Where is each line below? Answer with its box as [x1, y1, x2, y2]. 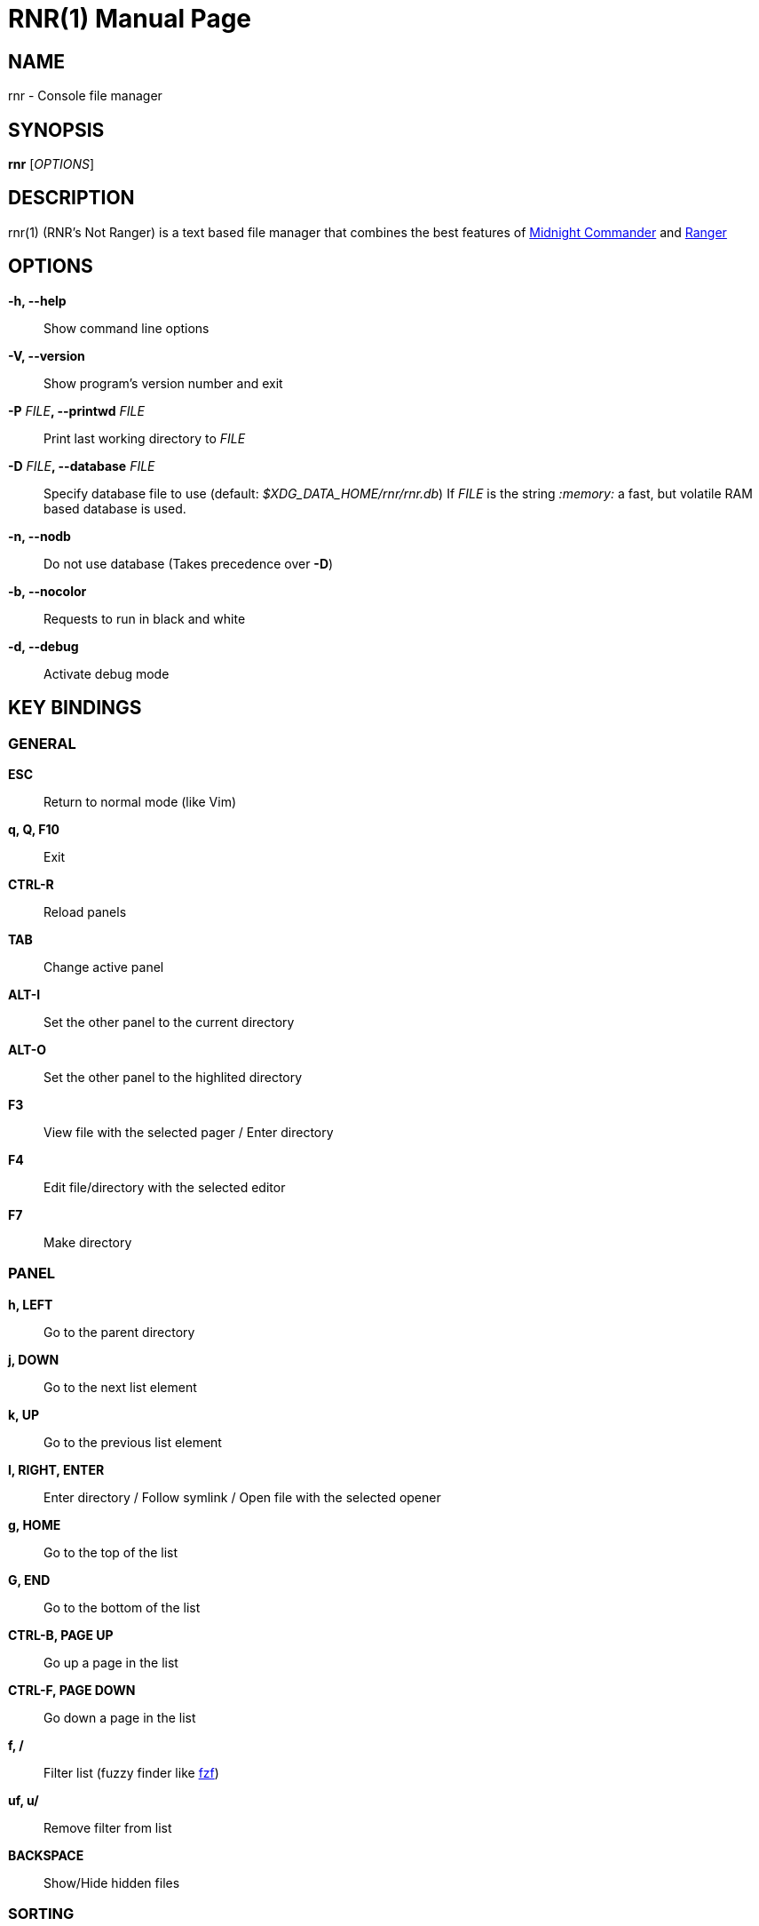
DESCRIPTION [8, 187, 135, 210]
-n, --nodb [8, 528, 71, 544]
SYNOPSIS [8, 118, 105, 141]
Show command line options [43, 320, 210, 336]
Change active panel [43, 959, 164, 975]
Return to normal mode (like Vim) [43, 793, 237, 809]
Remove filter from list [43, 1819, 172, 1835]
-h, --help [8, 292, 67, 308]
